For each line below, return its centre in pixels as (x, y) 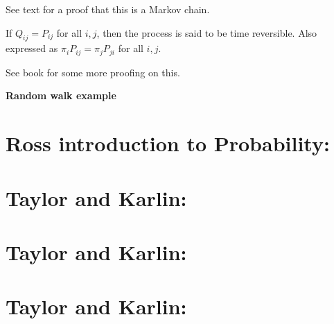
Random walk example (61, 95)
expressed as (32, 48)
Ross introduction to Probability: (168, 143)
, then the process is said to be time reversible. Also (207, 32)
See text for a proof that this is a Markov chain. (108, 9)
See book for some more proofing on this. (93, 72)
